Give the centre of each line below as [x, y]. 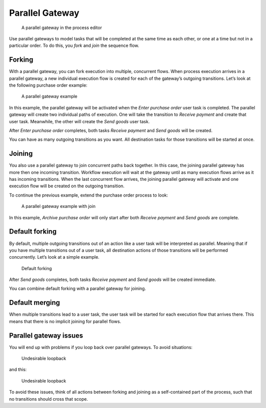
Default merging [34, 303]
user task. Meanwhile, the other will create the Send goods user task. [79, 121]
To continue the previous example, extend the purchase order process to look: [89, 195]
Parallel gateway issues [46, 335]
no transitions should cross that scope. [49, 399]
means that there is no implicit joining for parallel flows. [65, 321]
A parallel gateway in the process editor [62, 28]
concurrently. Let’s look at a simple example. [54, 257]
